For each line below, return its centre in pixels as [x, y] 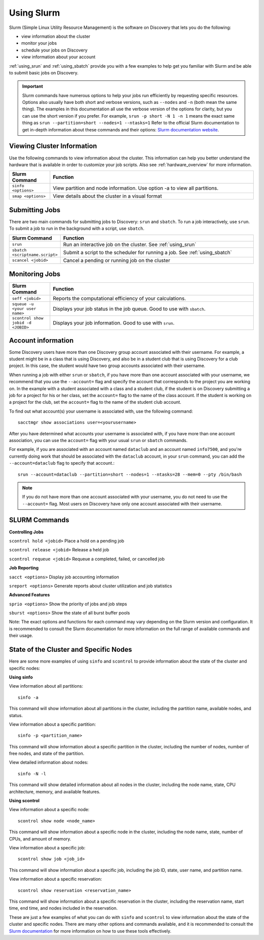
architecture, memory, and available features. [55, 792]
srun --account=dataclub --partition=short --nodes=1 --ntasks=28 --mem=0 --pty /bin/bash [130, 474]
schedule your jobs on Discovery [55, 50]
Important [33, 86]
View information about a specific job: [47, 847]
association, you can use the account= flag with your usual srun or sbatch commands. [98, 440]
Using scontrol [24, 801]
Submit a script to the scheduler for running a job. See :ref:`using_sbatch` [147, 252]
